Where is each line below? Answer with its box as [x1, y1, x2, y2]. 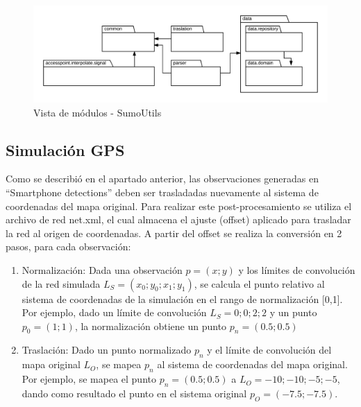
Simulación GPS [6, 139, 125, 160]
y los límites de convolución [238, 262, 355, 277]
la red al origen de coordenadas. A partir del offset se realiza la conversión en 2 [6, 225, 342, 240]
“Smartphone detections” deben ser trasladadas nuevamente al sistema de [6, 184, 319, 199]
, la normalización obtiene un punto [74, 318, 227, 333]
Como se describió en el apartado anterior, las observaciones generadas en [6, 171, 319, 186]
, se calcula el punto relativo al [194, 276, 325, 291]
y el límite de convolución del [207, 343, 332, 357]
